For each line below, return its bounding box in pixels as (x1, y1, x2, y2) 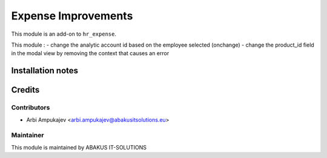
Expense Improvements (11, 9, 133, 22)
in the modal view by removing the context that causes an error (11, 50, 170, 57)
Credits (11, 85, 40, 95)
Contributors (11, 104, 50, 112)
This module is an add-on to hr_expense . (11, 30, 116, 38)
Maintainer (11, 131, 44, 139)
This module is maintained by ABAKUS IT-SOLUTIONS (11, 143, 147, 151)
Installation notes (11, 65, 79, 76)
